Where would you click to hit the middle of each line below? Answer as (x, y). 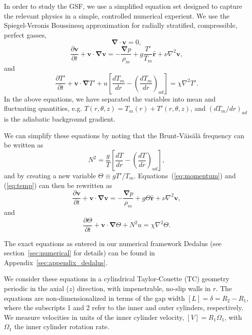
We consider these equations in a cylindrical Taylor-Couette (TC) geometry (117, 279)
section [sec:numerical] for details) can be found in (79, 253)
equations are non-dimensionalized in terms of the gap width (95, 298)
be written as (24, 145)
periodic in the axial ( (37, 288)
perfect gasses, (25, 34)
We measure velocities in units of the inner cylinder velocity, (94, 317)
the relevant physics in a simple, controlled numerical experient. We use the (117, 15)
